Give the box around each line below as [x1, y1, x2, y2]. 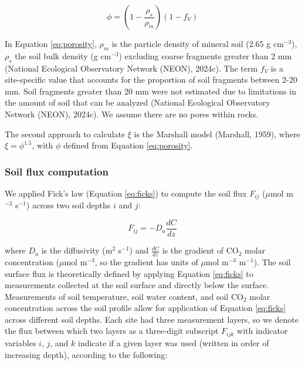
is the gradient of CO [162, 244, 239, 256]
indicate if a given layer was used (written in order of [78, 336, 269, 349]
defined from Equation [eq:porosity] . [63, 139, 193, 151]
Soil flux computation [5, 164, 109, 178]
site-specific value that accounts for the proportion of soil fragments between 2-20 [5, 73, 297, 86]
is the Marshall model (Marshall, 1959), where [134, 127, 300, 140]
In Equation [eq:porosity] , [5, 38, 97, 49]
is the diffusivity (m [41, 244, 113, 256]
